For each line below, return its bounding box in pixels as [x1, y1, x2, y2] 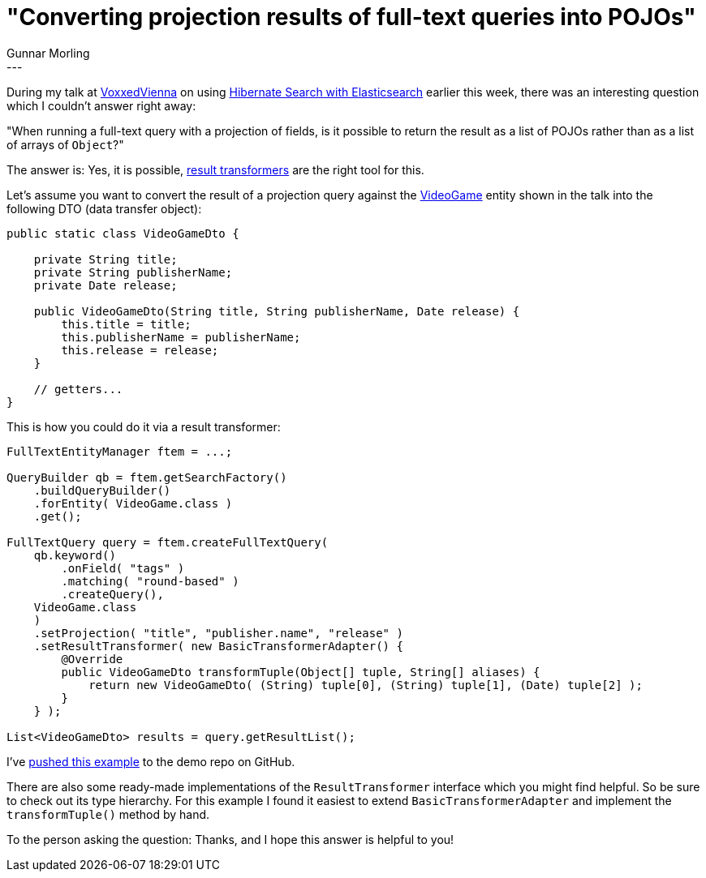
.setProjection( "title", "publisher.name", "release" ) [33, 626, 403, 640]
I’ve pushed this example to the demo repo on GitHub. [6, 754, 295, 769]
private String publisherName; [33, 265, 233, 279]
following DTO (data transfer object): [6, 201, 202, 216]
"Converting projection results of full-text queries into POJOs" [6, 3, 696, 31]
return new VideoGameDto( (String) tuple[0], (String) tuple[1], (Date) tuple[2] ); [88, 678, 643, 692]
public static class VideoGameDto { [6, 226, 239, 240]
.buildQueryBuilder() [33, 483, 171, 497]
